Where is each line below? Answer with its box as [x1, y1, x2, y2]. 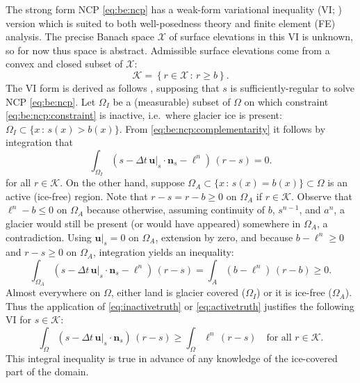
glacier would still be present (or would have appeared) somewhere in [6, 215, 301, 230]
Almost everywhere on [6, 285, 101, 300]
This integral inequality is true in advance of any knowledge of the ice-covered [6, 350, 338, 365]
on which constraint [244, 94, 329, 108]
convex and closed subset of [6, 56, 123, 71]
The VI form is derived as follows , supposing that [6, 80, 220, 95]
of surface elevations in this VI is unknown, [169, 29, 353, 44]
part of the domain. [6, 364, 89, 379]
